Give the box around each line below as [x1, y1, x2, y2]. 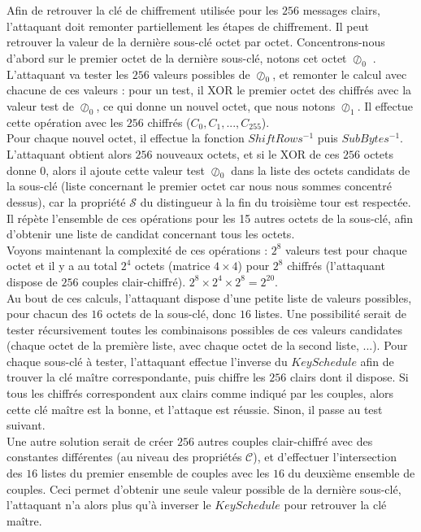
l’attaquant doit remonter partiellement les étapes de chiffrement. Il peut [7, 17, 369, 34]
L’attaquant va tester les [7, 65, 129, 82]
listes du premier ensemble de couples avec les [41, 464, 270, 482]
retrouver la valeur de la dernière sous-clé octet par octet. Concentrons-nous [7, 33, 385, 50]
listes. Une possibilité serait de [254, 305, 406, 322]
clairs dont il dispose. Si [289, 368, 409, 386]
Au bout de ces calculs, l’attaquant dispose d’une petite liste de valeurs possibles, [7, 289, 412, 306]
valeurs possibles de [153, 65, 250, 82]
